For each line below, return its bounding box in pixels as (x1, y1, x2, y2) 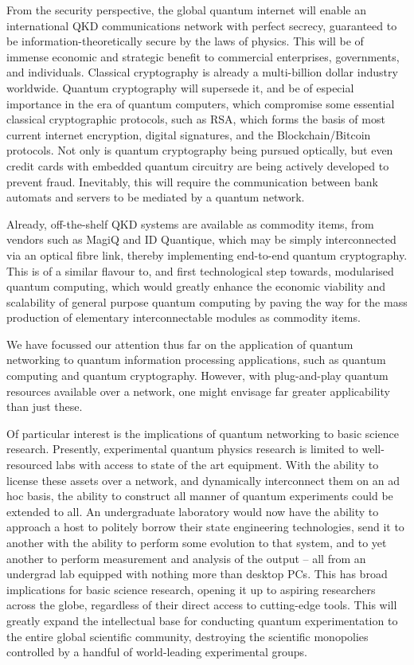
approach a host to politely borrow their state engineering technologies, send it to (6, 518, 404, 535)
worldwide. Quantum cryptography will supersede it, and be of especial (6, 79, 354, 96)
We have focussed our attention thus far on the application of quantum (6, 335, 353, 352)
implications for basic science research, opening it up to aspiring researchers (6, 581, 376, 597)
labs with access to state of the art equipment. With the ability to (56, 456, 379, 473)
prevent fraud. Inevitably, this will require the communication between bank (6, 173, 378, 190)
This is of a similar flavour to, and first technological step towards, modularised (6, 262, 394, 279)
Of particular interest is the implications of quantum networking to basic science (6, 424, 399, 441)
